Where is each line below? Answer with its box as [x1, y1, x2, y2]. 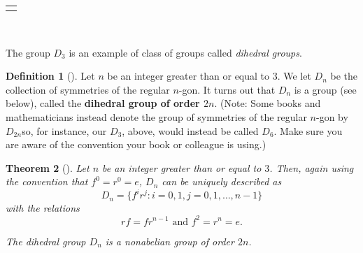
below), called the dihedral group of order [6, 96, 200, 110]
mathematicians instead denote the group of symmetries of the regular [6, 109, 307, 124]
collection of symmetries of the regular [6, 82, 170, 96]
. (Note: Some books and [214, 96, 321, 110]
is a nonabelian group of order [105, 233, 234, 248]
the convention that [6, 174, 88, 189]
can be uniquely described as [162, 174, 282, 189]
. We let [277, 68, 311, 83]
